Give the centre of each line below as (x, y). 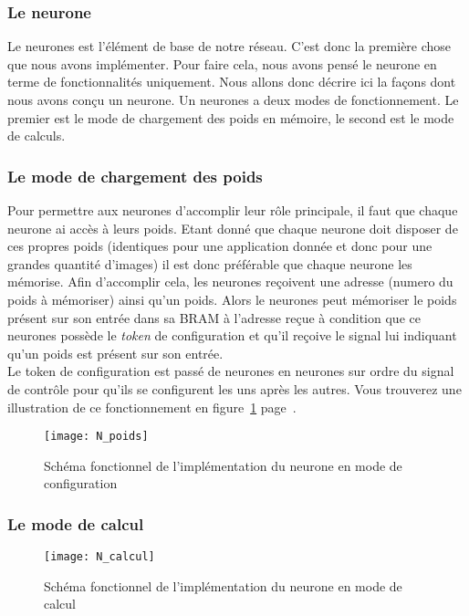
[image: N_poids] (96, 437)
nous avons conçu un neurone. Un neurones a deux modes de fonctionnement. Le (233, 99)
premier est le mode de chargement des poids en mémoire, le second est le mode (231, 117)
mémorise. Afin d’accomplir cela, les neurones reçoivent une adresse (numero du (230, 282)
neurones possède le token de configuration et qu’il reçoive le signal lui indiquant (232, 335)
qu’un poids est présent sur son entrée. (115, 353)
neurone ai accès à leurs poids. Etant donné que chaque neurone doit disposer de (233, 228)
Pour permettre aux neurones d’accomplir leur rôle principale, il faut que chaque (233, 210)
